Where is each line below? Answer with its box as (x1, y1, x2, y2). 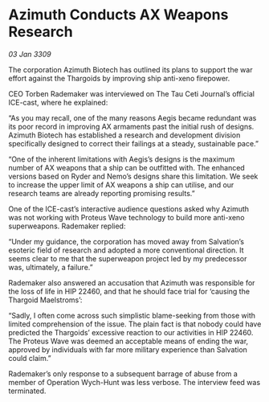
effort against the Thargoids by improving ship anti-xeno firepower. (8, 73, 230, 83)
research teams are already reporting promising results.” (8, 188, 195, 198)
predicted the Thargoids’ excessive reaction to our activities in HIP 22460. (8, 327, 254, 337)
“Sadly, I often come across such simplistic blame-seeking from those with (8, 310, 255, 320)
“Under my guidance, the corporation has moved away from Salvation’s (8, 236, 245, 246)
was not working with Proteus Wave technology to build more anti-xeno (8, 212, 245, 222)
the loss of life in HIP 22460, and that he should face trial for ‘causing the (8, 286, 251, 296)
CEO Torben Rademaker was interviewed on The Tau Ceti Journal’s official (8, 88, 255, 98)
